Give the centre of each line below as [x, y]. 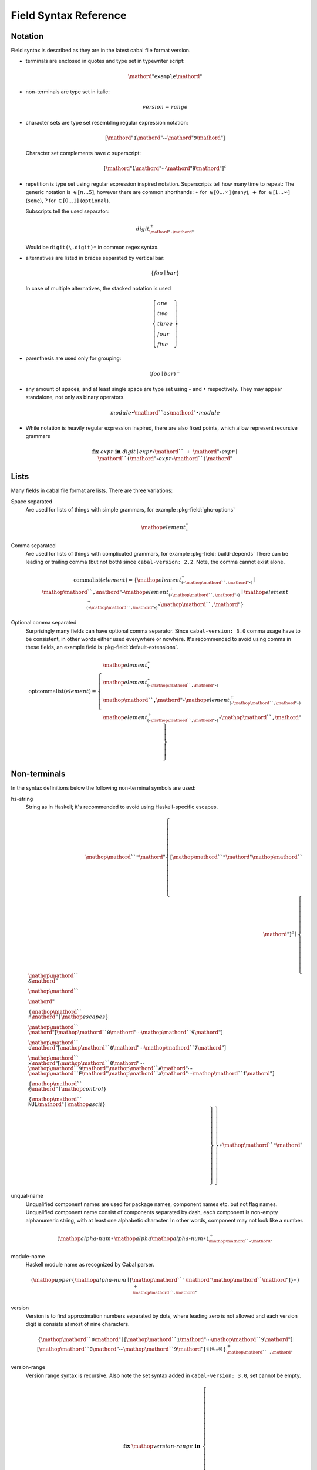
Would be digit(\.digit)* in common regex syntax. [92, 247]
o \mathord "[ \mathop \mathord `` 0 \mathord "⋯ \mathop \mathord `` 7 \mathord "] [127, 1048]
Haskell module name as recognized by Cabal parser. [90, 1265]
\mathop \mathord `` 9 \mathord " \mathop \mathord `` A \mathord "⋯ [111, 1068]
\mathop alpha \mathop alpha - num [159, 1238]
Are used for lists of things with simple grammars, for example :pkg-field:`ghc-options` [130, 510]
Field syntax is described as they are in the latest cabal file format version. [101, 51]
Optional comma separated [44, 623]
